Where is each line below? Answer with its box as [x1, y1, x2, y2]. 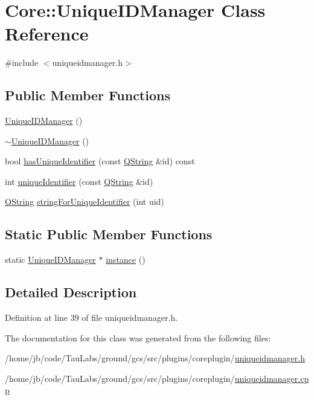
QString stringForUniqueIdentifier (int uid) [5, 195, 164, 208]
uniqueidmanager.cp [234, 372, 309, 384]
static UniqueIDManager [5, 253, 96, 266]
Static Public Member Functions [5, 225, 213, 244]
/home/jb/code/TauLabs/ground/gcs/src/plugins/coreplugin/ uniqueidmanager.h [5, 352, 305, 364]
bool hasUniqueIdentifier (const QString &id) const [5, 155, 195, 167]
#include [5, 56, 39, 69]
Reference [5, 21, 89, 46]
